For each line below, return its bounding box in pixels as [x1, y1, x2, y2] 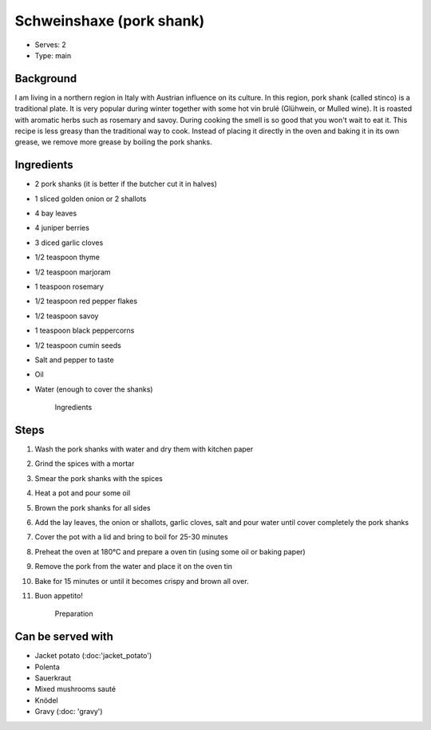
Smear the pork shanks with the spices [34, 473, 163, 483]
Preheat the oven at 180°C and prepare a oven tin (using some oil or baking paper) [34, 547, 306, 556]
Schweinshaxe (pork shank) [14, 12, 205, 30]
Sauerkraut [34, 673, 72, 683]
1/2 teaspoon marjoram [34, 267, 111, 277]
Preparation [54, 609, 93, 618]
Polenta [34, 662, 60, 672]
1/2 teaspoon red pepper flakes [34, 296, 138, 306]
